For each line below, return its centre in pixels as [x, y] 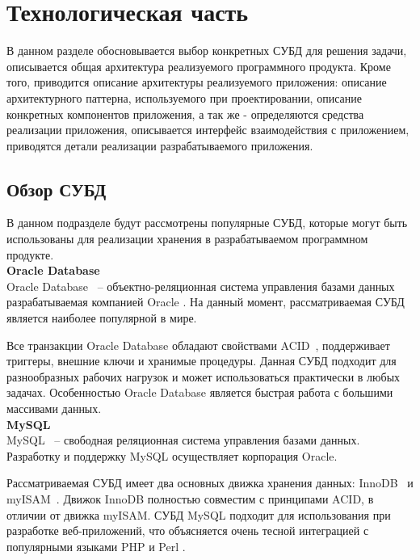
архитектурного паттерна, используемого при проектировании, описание [184, 97]
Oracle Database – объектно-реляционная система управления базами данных [201, 286]
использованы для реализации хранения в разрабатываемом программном [187, 239]
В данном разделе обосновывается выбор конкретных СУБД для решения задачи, [207, 51]
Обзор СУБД [57, 189]
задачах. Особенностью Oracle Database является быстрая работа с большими [200, 392]
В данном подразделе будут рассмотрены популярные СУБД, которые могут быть [207, 223]
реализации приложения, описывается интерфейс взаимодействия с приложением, [208, 130]
